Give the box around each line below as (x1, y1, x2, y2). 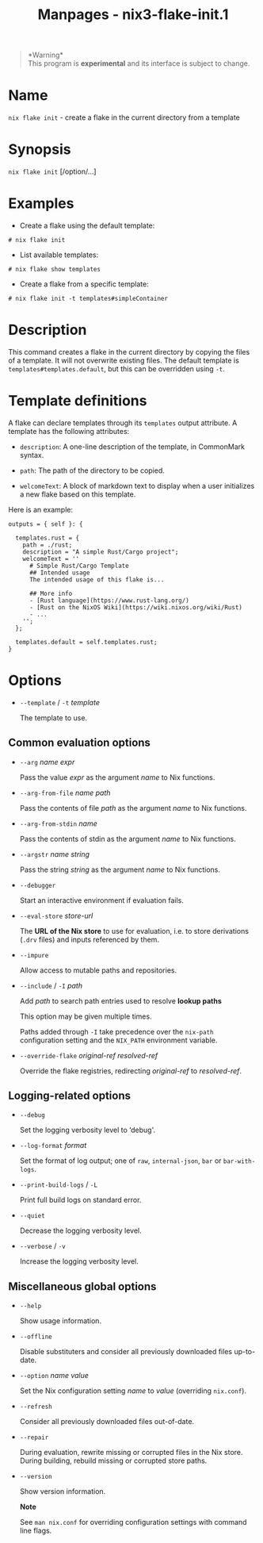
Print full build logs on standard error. (19, 1196, 142, 1205)
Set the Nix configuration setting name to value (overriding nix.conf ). (19, 1386, 247, 1395)
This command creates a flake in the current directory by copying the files (8, 347, 250, 356)
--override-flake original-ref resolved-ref (19, 1050, 158, 1060)
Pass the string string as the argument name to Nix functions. (19, 865, 220, 874)
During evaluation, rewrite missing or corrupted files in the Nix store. (19, 1448, 243, 1457)
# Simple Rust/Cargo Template (29, 562, 129, 570)
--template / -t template (19, 697, 101, 707)
